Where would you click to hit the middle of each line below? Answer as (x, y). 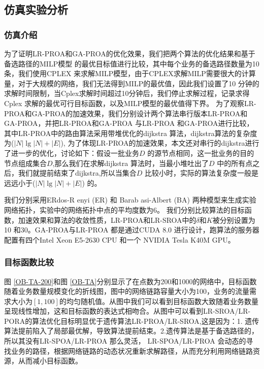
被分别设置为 (234, 220)
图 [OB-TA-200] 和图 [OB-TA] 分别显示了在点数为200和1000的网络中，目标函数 (130, 281)
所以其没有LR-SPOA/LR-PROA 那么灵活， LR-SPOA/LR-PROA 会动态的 (125, 341)
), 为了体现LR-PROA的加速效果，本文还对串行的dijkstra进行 (160, 143)
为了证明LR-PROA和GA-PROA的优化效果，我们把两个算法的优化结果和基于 (130, 53)
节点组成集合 (25, 163)
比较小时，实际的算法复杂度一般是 (201, 173)
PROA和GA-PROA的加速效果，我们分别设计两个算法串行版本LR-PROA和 (126, 113)
